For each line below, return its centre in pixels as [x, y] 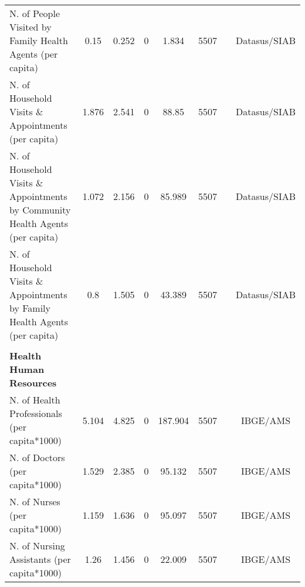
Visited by [30, 27]
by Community [40, 210]
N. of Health [35, 400]
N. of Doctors [37, 457]
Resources [33, 383]
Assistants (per [40, 559]
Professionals [36, 413]
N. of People [35, 13]
